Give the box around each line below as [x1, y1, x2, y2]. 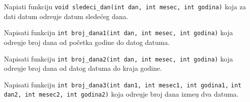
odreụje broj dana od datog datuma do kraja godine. [4, 63, 162, 73]
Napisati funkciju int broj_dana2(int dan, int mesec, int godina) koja [4, 53, 233, 63]
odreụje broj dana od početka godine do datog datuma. [4, 37, 170, 47]
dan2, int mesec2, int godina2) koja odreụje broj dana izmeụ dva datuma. [4, 89, 239, 99]
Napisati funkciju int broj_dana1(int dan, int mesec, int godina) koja [4, 27, 233, 38]
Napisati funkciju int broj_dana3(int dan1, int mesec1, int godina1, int [4, 79, 242, 89]
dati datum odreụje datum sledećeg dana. [4, 11, 128, 21]
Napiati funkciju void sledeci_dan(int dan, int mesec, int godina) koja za [4, 1, 246, 11]
